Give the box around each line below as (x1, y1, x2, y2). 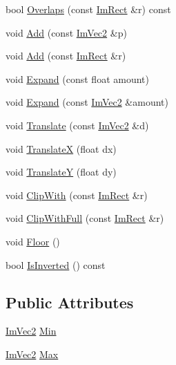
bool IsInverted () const (6, 257, 106, 272)
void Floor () (6, 234, 60, 248)
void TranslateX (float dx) (6, 141, 117, 156)
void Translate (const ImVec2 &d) (6, 118, 149, 132)
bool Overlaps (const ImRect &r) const (6, 2, 171, 16)
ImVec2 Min (6, 324, 57, 338)
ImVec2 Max (6, 346, 59, 361)
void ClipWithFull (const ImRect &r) (6, 211, 164, 225)
